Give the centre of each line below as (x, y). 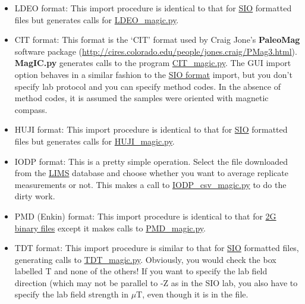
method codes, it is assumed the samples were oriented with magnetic (142, 98)
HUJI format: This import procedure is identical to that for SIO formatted (151, 129)
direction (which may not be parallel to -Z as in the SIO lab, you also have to (156, 282)
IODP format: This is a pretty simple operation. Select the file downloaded (151, 161)
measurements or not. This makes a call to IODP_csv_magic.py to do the (150, 184)
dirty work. (35, 196)
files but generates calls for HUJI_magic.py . (95, 141)
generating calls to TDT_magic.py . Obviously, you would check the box (145, 259)
